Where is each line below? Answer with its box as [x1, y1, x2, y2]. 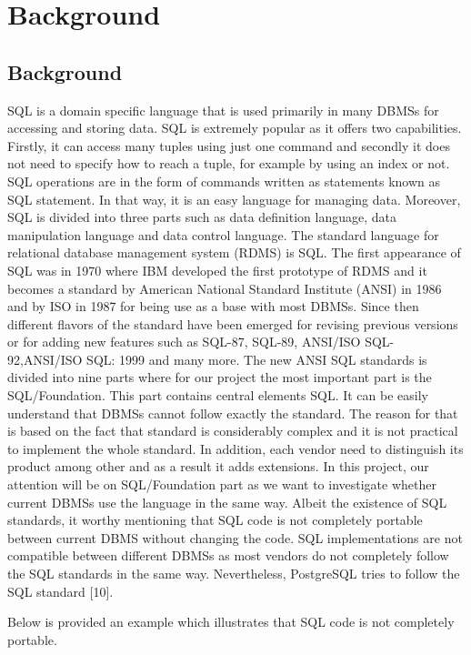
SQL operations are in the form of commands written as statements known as [7, 171, 440, 190]
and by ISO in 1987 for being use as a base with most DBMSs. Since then [7, 297, 419, 316]
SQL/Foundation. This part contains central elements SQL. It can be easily [7, 386, 428, 405]
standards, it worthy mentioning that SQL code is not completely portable [7, 510, 423, 529]
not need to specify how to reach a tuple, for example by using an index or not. [7, 154, 450, 173]
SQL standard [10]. [7, 581, 114, 600]
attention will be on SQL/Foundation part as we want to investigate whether [7, 475, 436, 494]
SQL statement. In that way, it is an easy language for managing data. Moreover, [7, 189, 461, 208]
